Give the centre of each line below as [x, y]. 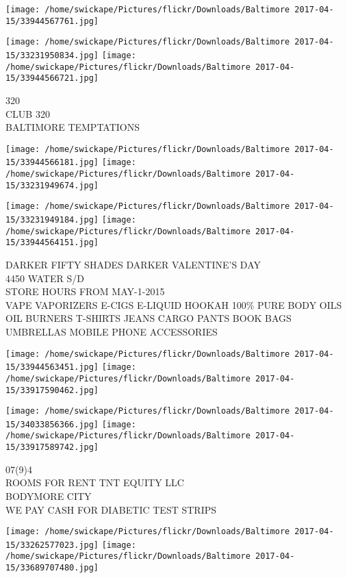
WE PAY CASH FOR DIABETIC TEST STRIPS [111, 509]
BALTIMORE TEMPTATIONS [73, 127]
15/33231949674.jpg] [52, 185]
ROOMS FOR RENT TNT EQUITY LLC [95, 482]
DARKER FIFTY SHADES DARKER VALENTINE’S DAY [133, 264]
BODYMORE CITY [49, 495]
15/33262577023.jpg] [52, 545]
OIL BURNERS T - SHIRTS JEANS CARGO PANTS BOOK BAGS [149, 318]
